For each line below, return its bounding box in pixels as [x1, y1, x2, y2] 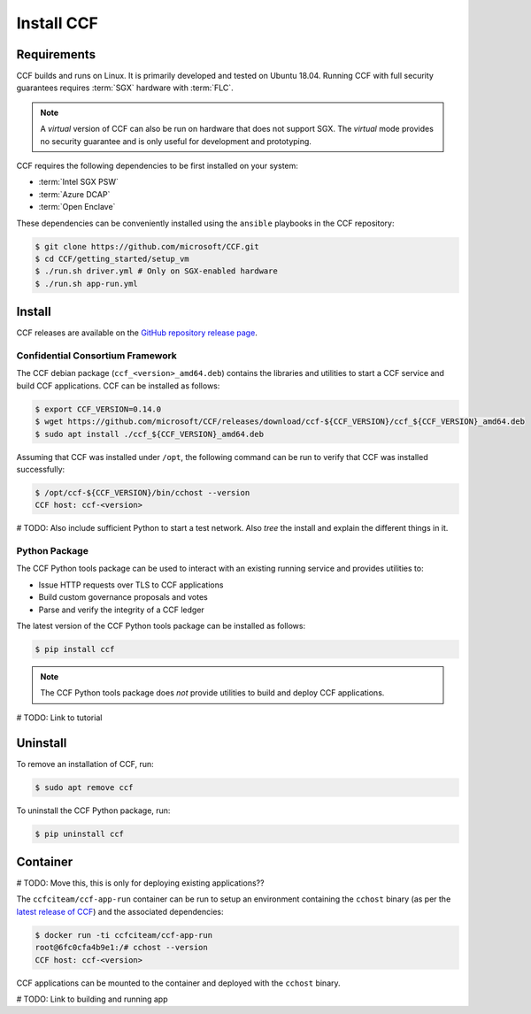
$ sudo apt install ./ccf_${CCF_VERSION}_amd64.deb [35, 429, 265, 439]
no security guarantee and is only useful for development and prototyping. [40, 135, 312, 146]
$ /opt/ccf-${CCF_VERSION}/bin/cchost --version [35, 488, 250, 497]
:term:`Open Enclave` [38, 202, 116, 212]
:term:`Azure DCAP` [38, 188, 111, 199]
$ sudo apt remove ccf [35, 782, 134, 792]
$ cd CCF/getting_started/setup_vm [35, 253, 189, 264]
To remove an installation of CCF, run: [16, 758, 154, 769]
